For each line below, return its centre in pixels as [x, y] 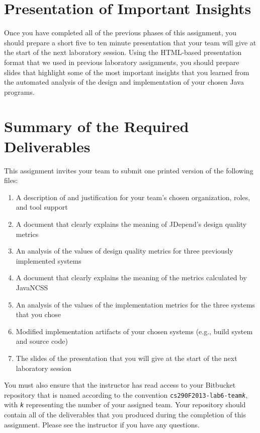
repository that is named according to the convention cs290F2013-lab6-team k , [126, 394]
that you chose [38, 314]
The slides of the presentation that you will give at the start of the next [126, 358]
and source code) [42, 341]
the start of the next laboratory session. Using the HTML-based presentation [123, 52]
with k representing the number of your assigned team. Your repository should [125, 405]
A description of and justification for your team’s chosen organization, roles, [133, 197]
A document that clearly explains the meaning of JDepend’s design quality [131, 224]
